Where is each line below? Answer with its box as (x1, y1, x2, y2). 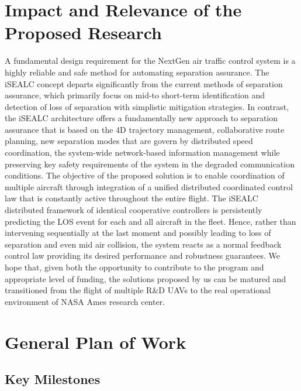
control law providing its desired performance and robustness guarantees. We (5, 249, 280, 262)
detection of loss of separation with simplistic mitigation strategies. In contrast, (5, 100, 289, 112)
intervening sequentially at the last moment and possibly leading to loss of (5, 227, 271, 239)
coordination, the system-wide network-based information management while (5, 146, 280, 159)
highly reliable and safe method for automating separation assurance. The (5, 66, 269, 78)
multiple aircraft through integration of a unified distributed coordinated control (5, 180, 293, 193)
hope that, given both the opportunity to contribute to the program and (5, 261, 264, 273)
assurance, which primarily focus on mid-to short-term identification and (5, 89, 265, 101)
